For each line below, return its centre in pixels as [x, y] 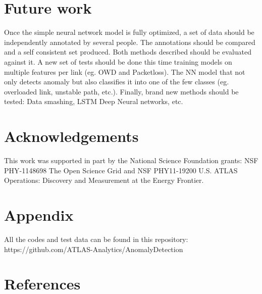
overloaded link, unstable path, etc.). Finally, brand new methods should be [121, 91]
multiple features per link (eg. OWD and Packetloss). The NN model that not [125, 71]
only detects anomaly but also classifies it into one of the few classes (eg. [117, 82]
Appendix [39, 214]
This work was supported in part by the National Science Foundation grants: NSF [131, 160]
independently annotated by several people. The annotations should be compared [130, 42]
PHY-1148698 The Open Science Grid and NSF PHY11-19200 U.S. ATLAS [121, 170]
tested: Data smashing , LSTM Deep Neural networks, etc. [94, 101]
